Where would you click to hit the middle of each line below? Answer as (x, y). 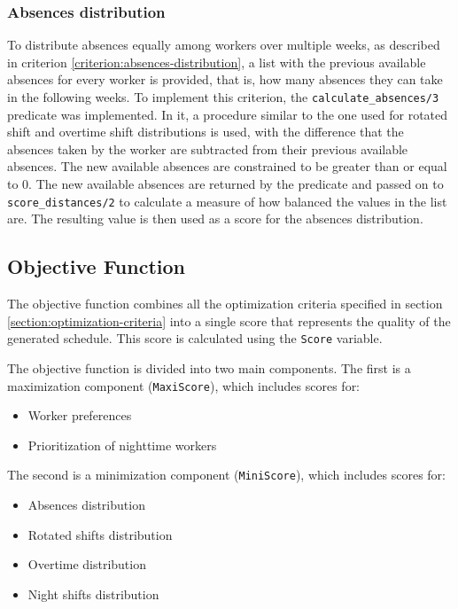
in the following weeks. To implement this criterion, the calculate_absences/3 (223, 97)
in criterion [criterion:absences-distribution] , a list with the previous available (217, 62)
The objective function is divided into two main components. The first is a (209, 367)
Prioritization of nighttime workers (122, 445)
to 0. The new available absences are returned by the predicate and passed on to (225, 184)
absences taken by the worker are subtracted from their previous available (208, 148)
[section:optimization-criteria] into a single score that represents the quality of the (229, 320)
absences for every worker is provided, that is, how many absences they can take (225, 79)
